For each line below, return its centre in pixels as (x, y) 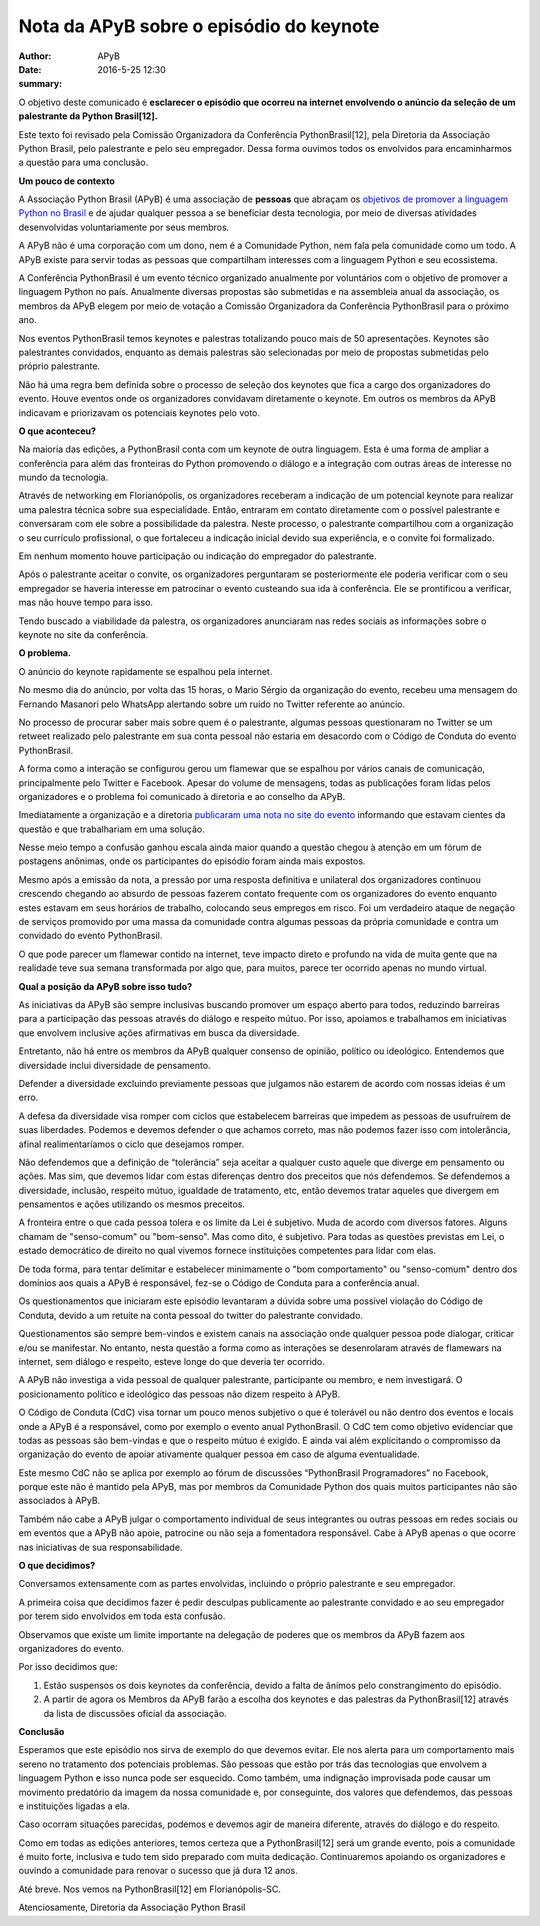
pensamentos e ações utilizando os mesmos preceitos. (131, 1204)
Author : (35, 56)
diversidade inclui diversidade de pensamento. (114, 1065)
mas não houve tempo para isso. (86, 602)
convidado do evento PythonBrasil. (90, 936)
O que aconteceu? (57, 431)
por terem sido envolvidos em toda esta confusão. (122, 1616)
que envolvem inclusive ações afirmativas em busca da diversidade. (159, 1032)
